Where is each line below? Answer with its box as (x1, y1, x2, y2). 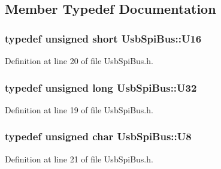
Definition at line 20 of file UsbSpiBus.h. (5, 55, 153, 67)
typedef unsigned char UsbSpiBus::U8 (5, 129, 192, 144)
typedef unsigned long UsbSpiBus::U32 (5, 80, 197, 95)
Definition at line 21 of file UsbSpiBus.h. (5, 152, 153, 165)
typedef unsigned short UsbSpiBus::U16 (5, 31, 202, 46)
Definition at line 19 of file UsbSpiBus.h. (5, 103, 153, 116)
